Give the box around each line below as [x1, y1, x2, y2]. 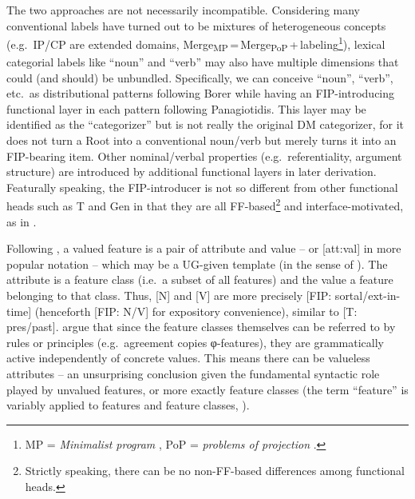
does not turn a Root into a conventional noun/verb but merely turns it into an [6, 131, 397, 148]
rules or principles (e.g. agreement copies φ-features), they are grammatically [6, 333, 384, 350]
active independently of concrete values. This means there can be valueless [6, 349, 370, 366]
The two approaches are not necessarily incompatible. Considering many [6, 2, 361, 18]
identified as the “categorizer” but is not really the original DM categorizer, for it [6, 116, 405, 133]
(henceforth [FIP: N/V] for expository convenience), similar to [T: [34, 302, 358, 319]
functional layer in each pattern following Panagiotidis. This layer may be [6, 100, 366, 117]
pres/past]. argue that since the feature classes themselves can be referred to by [6, 318, 396, 335]
